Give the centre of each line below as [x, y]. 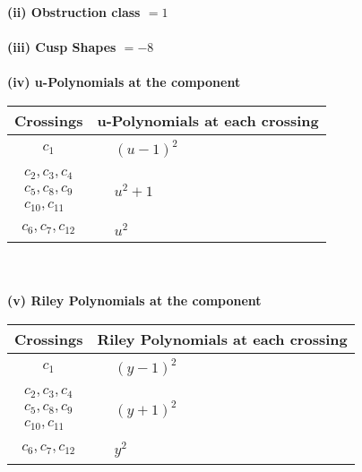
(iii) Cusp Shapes [62, 47]
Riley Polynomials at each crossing [222, 339]
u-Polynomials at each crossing [208, 120]
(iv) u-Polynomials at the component [124, 82]
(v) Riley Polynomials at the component [134, 300]
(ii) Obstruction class [74, 12]
